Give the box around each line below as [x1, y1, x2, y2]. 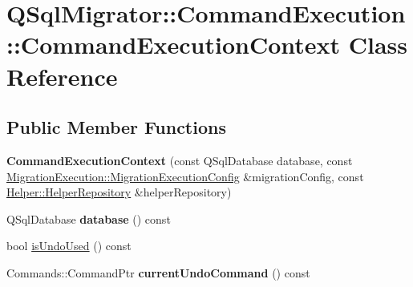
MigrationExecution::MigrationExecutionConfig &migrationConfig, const [6, 168, 364, 184]
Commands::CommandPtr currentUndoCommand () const [6, 264, 310, 281]
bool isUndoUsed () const [6, 237, 132, 254]
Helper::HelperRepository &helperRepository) [6, 184, 232, 200]
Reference [6, 59, 118, 92]
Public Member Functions [6, 115, 226, 139]
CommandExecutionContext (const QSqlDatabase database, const [6, 152, 353, 168]
